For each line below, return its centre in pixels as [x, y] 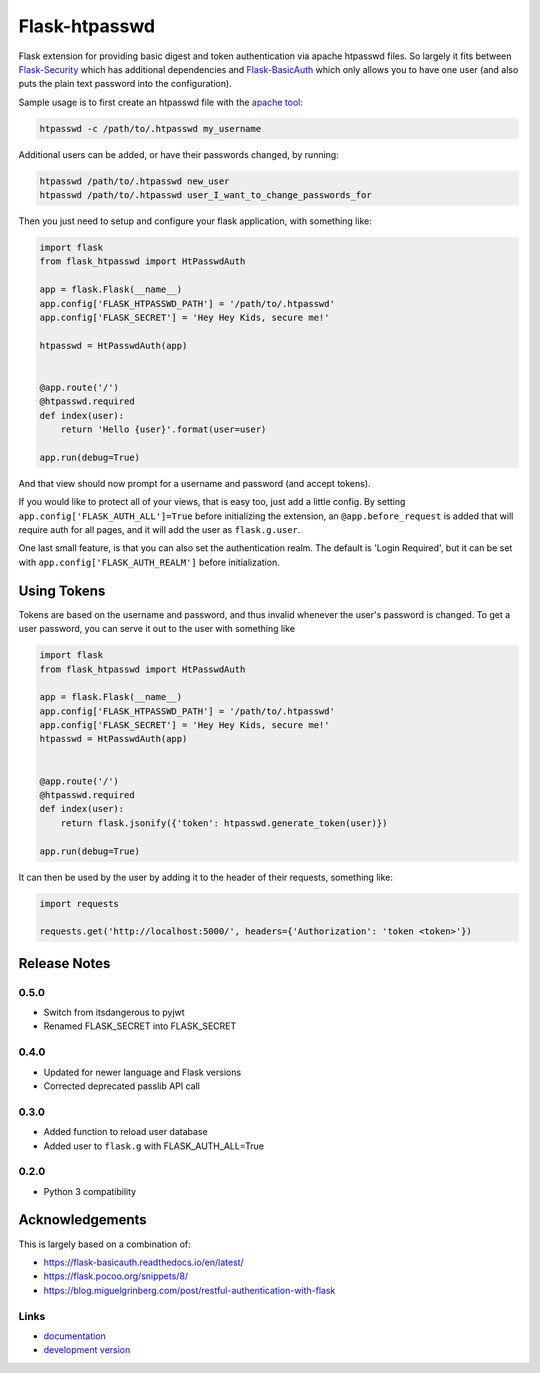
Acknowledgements [82, 1220]
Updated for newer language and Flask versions [142, 1072]
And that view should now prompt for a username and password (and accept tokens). [194, 483]
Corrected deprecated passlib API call [121, 1086]
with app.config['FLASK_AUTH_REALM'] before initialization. [149, 562]
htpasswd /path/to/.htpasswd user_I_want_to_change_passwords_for [205, 195]
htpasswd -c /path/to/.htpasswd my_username [150, 128]
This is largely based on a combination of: [105, 1244]
